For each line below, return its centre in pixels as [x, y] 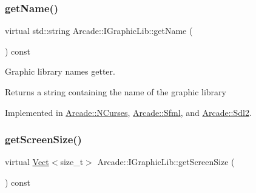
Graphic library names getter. [60, 71]
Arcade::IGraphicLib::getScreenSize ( [166, 162]
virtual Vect [27, 162]
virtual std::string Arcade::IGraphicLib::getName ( [99, 31]
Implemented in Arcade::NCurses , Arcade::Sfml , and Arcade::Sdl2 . [128, 112]
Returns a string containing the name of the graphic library [116, 92]
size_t [72, 162]
